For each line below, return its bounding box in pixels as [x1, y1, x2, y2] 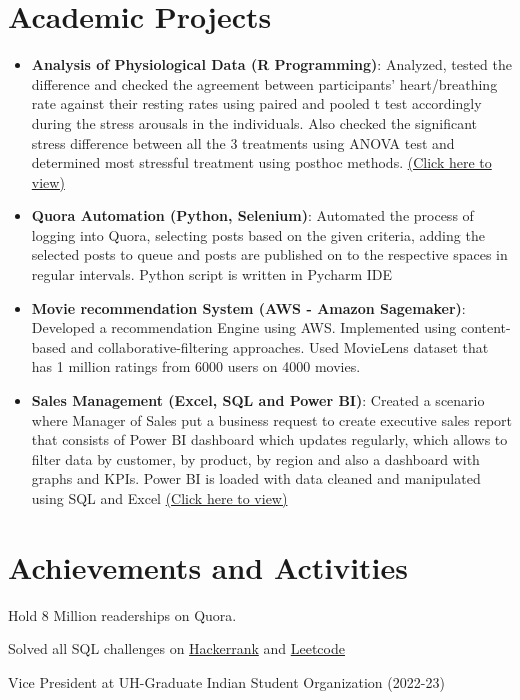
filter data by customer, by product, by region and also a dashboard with [31, 448, 480, 469]
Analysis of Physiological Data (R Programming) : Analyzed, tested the [31, 54, 512, 75]
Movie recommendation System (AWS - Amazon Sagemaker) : [31, 297, 466, 318]
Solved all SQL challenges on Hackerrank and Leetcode [8, 638, 345, 659]
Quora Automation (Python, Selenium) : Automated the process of [31, 205, 474, 226]
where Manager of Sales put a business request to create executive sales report [31, 409, 513, 430]
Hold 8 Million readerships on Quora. [8, 604, 237, 625]
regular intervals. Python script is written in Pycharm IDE [31, 264, 393, 285]
